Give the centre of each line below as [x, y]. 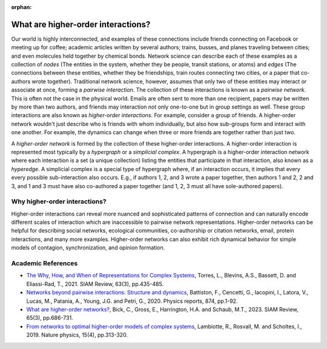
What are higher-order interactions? [81, 24]
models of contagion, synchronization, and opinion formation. [88, 248]
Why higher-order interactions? [59, 202]
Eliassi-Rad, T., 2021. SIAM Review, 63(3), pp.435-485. [95, 284]
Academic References [45, 263]
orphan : [21, 7]
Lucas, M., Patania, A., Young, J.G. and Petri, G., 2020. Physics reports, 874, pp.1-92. [132, 301]
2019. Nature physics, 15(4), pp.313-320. [77, 335]
